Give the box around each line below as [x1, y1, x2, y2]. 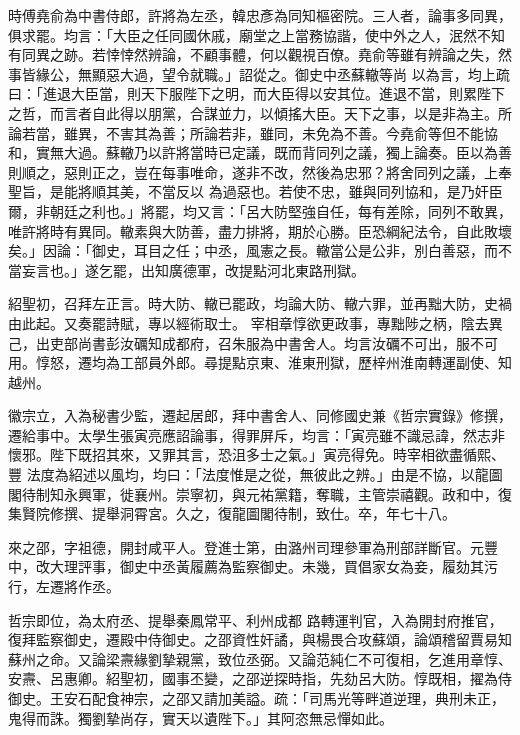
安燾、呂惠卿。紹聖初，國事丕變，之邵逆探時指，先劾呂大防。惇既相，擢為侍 [8, 668, 512, 689]
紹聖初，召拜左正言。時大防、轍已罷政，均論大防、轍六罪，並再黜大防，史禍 [8, 293, 512, 314]
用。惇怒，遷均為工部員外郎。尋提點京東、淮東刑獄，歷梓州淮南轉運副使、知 [8, 352, 512, 373]
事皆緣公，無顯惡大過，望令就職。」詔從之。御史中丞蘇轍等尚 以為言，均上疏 [8, 63, 510, 84]
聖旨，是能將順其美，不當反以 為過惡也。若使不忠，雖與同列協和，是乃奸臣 [8, 181, 503, 202]
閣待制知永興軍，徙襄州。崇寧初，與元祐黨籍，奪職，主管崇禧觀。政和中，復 [8, 483, 512, 504]
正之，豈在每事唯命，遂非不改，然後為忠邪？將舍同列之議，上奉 [91, 161, 512, 182]
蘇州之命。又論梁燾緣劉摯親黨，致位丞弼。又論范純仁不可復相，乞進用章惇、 [8, 648, 512, 669]
